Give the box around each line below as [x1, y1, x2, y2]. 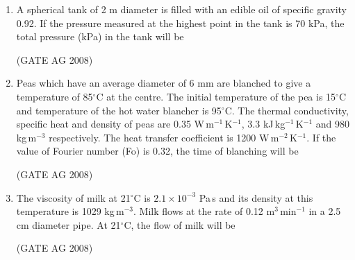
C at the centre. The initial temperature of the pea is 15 [96, 89, 336, 103]
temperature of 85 [16, 89, 93, 103]
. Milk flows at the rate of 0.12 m [133, 204, 275, 218]
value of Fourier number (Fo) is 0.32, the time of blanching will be [16, 144, 299, 158]
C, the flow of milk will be [124, 217, 236, 232]
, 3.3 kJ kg [241, 116, 286, 131]
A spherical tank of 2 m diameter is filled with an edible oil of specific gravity [16, 2, 347, 16]
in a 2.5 [308, 204, 341, 218]
